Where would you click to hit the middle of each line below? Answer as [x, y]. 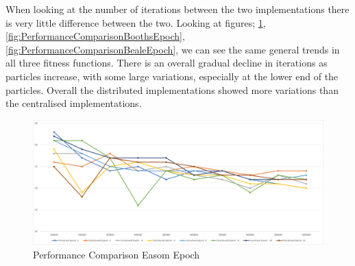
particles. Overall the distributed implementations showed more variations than [172, 89]
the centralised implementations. [74, 103]
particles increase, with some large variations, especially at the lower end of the [172, 76]
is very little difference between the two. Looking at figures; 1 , [136, 22]
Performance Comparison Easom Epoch [117, 254]
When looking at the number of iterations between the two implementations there [177, 9]
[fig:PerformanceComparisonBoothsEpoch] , [95, 36]
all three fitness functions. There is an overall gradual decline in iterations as [167, 63]
